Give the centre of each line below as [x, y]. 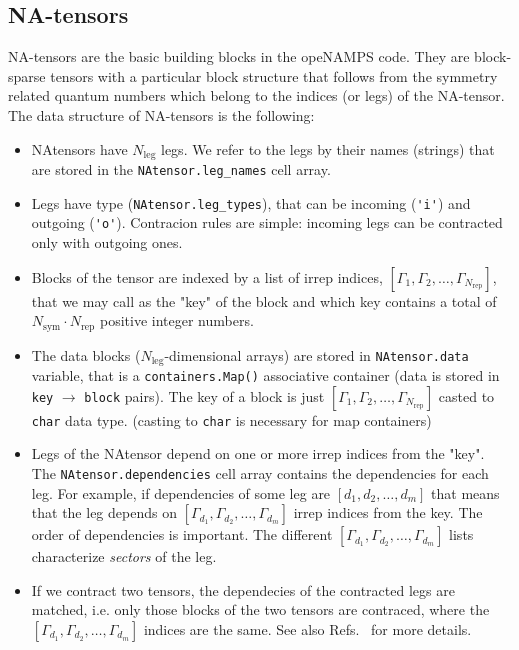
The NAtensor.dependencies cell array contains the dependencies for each [260, 473]
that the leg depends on [104, 512]
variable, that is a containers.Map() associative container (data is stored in [265, 375]
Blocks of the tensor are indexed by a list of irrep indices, [207, 276]
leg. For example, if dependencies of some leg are [181, 492]
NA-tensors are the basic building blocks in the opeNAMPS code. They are [239, 56]
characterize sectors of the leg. [124, 556]
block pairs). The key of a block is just [204, 395]
